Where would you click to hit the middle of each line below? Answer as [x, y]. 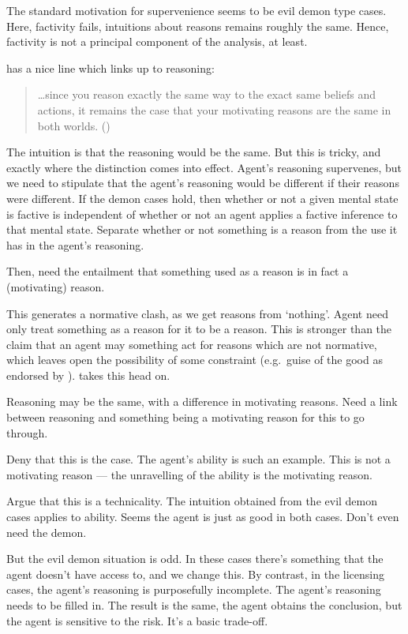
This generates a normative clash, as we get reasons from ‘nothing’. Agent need [197, 313]
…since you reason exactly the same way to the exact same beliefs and [206, 94]
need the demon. [47, 532]
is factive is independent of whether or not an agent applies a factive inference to [202, 214]
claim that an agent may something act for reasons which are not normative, [192, 344]
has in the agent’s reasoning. [75, 244]
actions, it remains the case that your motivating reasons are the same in [214, 109]
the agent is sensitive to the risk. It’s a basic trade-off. [137, 620]
